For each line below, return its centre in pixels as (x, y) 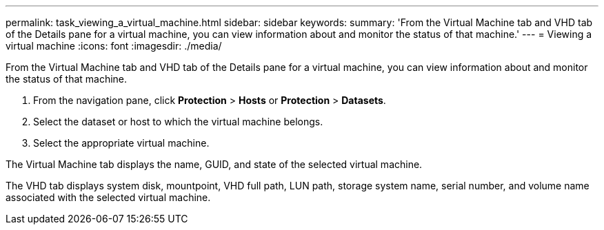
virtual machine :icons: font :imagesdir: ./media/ (114, 46)
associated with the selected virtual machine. (108, 197)
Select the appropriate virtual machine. (121, 143)
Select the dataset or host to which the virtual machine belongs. (178, 122)
